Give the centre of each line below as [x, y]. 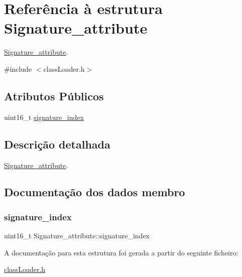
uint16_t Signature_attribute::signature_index [77, 236]
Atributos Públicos [54, 96]
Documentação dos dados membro [95, 192]
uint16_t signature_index [44, 117]
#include [18, 68]
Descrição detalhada [57, 144]
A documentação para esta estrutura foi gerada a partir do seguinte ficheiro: [121, 252]
